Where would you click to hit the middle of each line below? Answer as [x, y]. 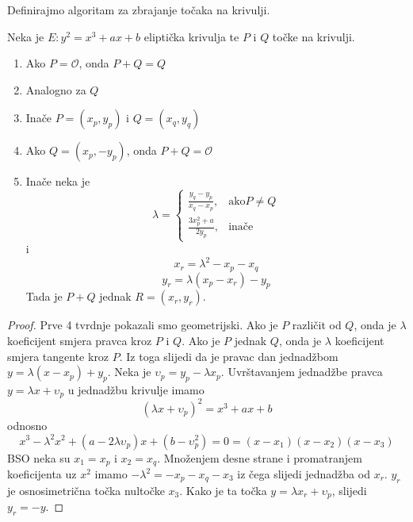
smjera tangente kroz [58, 356]
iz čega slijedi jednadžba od [304, 474]
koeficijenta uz [42, 474]
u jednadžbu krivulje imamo [136, 390]
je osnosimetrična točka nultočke [86, 490]
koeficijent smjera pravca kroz [80, 341]
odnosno [27, 425]
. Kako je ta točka [223, 490]
